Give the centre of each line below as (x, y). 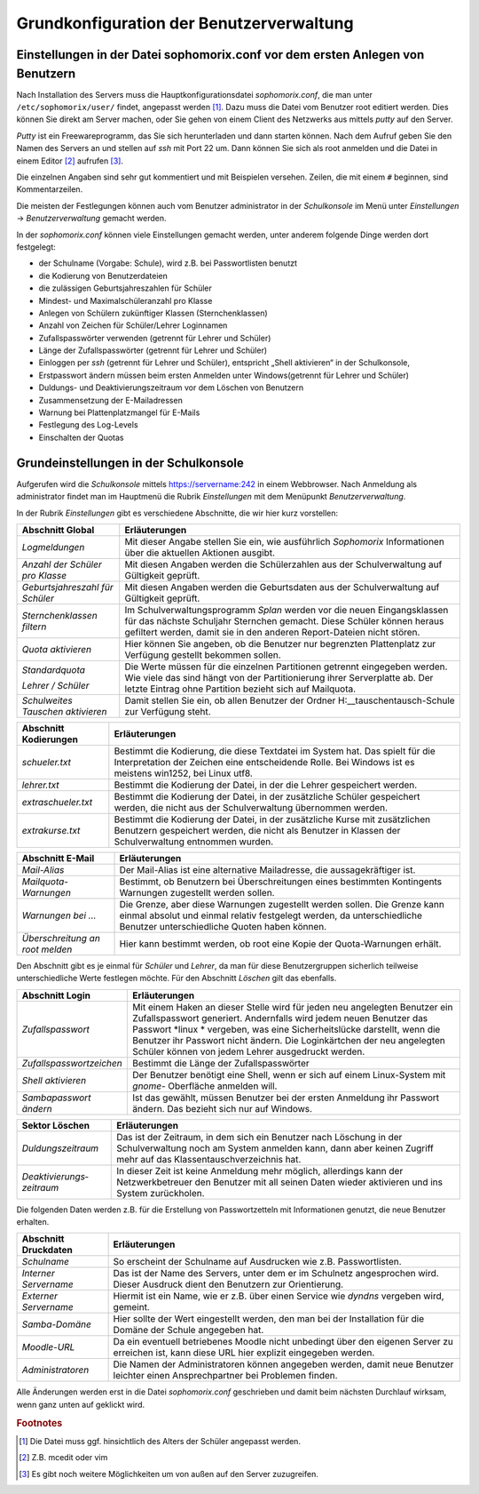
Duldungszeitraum (60, 1148)
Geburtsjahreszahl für (68, 587)
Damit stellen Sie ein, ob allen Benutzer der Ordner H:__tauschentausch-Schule (290, 700)
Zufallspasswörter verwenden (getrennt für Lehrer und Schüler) (155, 338)
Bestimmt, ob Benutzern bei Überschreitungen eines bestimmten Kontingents (281, 882)
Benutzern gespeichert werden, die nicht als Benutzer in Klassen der (257, 830)
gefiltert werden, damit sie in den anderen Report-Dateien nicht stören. (272, 632)
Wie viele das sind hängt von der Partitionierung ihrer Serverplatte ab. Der (279, 677)
